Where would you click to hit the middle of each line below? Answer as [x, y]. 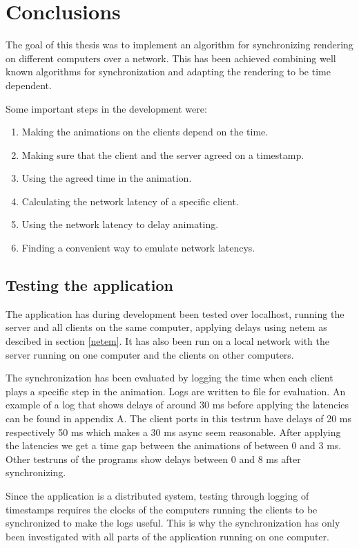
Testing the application [89, 285]
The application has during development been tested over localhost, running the [175, 313]
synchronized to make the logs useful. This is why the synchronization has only [173, 523]
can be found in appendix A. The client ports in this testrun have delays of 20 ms [178, 418]
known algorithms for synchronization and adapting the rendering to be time [168, 72]
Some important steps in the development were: [106, 108]
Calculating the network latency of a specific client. [130, 201]
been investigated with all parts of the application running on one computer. [167, 536]
